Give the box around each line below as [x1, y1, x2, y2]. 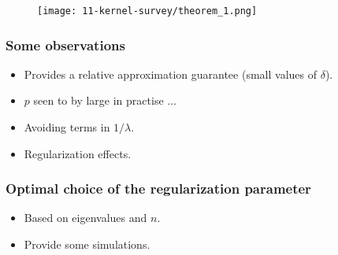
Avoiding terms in [24, 119, 110, 135]
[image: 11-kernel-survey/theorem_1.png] [37, 6, 258, 17]
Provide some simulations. [24, 236, 150, 253]
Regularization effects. [24, 145, 132, 161]
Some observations [6, 35, 125, 54]
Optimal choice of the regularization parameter [6, 179, 311, 198]
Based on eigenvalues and [24, 209, 147, 226]
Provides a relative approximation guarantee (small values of [24, 65, 317, 82]
